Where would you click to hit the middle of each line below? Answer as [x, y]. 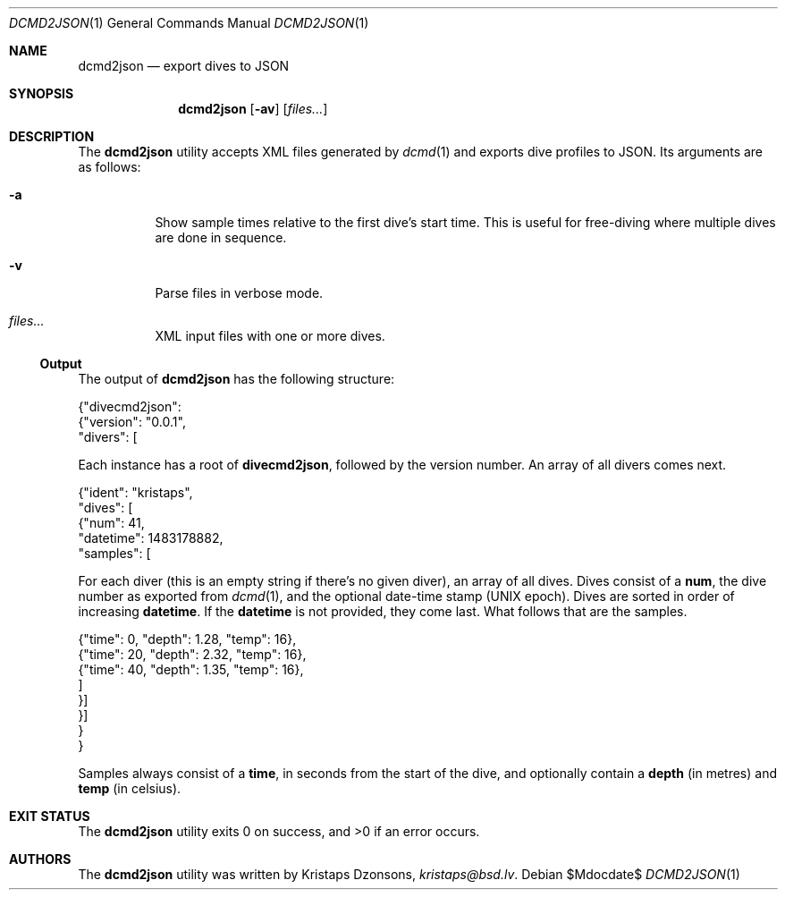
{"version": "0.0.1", [132, 422]
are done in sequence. [221, 237]
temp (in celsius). [130, 788]
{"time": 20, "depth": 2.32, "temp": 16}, [192, 654]
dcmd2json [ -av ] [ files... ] [253, 109]
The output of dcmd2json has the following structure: [236, 379]
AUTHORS [40, 859]
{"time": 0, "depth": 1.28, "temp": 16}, [187, 639]
